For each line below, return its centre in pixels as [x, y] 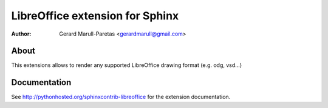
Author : [21, 34]
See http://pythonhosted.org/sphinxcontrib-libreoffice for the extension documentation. [121, 97]
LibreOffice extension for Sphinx [95, 16]
